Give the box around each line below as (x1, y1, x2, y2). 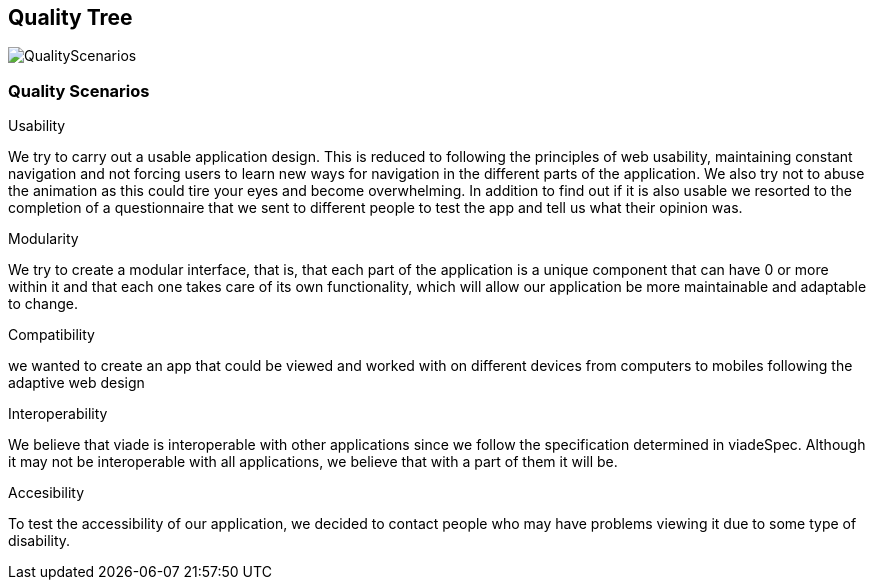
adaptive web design (8, 374, 145, 392)
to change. (8, 295, 78, 313)
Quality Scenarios (8, 80, 150, 101)
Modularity (8, 230, 79, 248)
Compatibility (8, 326, 95, 344)
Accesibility (8, 484, 85, 502)
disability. (8, 532, 71, 550)
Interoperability (8, 405, 108, 423)
